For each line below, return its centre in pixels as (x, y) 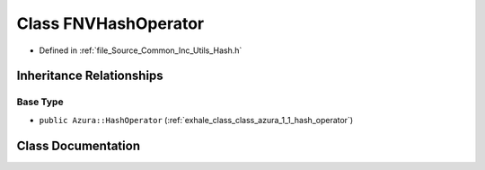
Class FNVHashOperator (110, 23)
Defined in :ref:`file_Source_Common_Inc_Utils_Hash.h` (141, 50)
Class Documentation (79, 145)
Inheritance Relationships (90, 76)
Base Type (40, 102)
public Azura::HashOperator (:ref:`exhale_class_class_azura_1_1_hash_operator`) (196, 120)
